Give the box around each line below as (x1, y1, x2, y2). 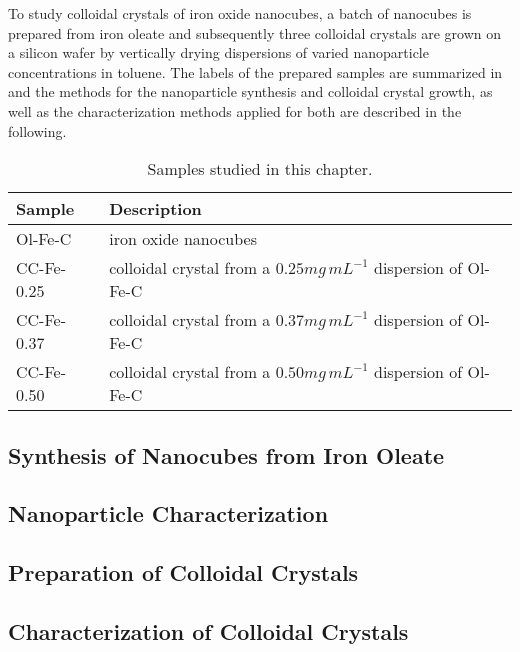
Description (109, 197, 202, 221)
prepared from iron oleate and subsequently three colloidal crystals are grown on (8, 22, 501, 43)
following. (8, 120, 67, 141)
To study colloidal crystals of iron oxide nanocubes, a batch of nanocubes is (8, 3, 472, 23)
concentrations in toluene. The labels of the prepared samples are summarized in (8, 61, 503, 82)
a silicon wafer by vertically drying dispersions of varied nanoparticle (8, 42, 429, 63)
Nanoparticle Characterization (8, 498, 329, 529)
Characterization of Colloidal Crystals (8, 615, 409, 646)
